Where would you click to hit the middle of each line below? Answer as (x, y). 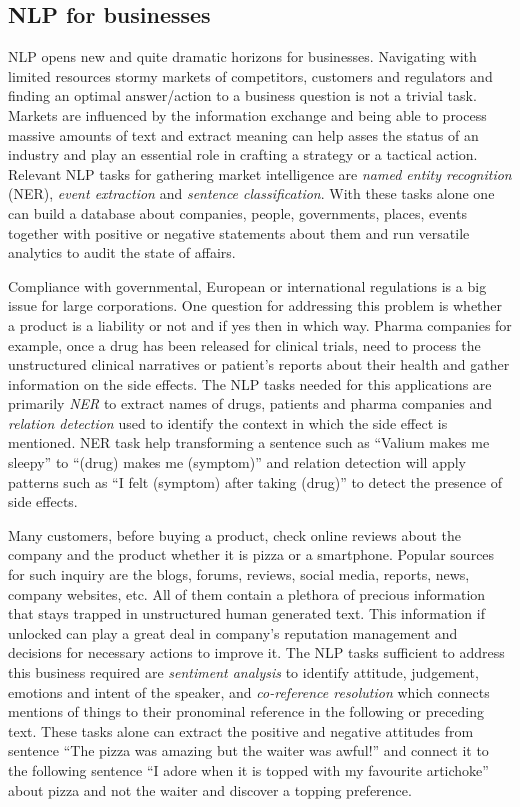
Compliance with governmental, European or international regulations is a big (247, 285)
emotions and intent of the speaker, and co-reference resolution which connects (249, 691)
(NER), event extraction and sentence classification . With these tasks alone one (251, 193)
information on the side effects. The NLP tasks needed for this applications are (250, 383)
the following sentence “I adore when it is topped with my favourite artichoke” (248, 769)
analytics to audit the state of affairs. (122, 252)
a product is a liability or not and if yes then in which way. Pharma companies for (260, 324)
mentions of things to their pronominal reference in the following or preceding (246, 711)
